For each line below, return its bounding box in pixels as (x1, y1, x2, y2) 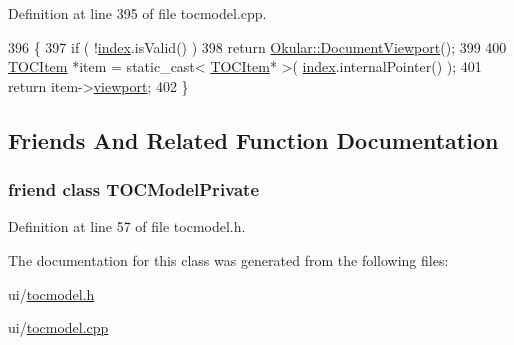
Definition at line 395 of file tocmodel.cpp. (8, 3, 267, 23)
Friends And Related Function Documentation (8, 124, 499, 155)
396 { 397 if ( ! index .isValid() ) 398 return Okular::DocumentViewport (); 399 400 (8, 36, 507, 57)
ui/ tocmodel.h (8, 283, 95, 304)
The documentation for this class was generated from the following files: (8, 249, 449, 270)
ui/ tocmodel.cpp (8, 317, 109, 338)
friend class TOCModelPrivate (8, 177, 260, 202)
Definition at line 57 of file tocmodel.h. (8, 216, 246, 237)
